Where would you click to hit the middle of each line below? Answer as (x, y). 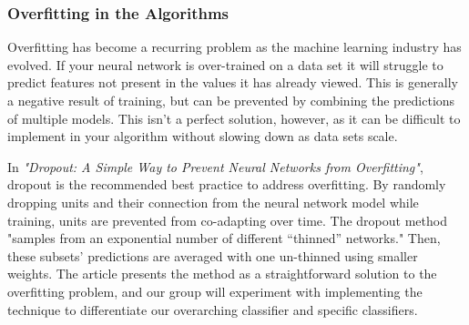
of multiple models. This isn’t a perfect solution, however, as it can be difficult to (234, 118)
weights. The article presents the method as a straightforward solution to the (222, 274)
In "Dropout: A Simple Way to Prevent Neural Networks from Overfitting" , (215, 166)
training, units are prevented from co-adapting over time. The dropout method (227, 220)
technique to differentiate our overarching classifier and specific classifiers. (213, 309)
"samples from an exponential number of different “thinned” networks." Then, (224, 238)
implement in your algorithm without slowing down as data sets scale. (203, 136)
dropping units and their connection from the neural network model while (213, 202)
